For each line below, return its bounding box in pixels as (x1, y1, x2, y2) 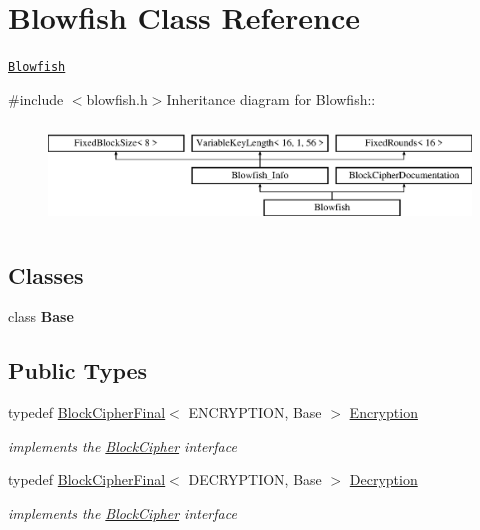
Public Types (8, 355, 148, 386)
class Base (8, 306, 74, 327)
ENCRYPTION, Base (188, 402, 322, 423)
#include (8, 88, 64, 109)
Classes (8, 259, 84, 290)
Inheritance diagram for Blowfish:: (166, 88, 376, 109)
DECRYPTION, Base (188, 469, 322, 490)
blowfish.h (86, 88, 148, 109)
